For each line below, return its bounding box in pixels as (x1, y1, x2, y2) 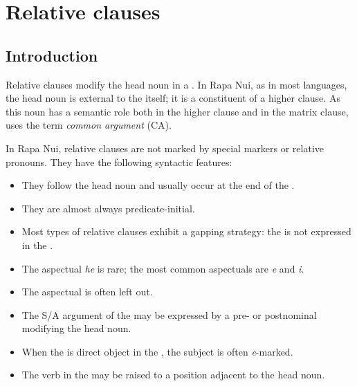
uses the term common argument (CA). (6, 118, 172, 132)
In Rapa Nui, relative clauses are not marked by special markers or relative (6, 140, 324, 155)
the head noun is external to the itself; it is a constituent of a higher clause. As (6, 91, 340, 105)
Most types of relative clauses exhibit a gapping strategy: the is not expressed (21, 224, 351, 239)
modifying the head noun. (21, 321, 131, 336)
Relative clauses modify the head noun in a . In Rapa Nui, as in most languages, (6, 77, 347, 91)
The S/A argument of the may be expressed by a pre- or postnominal (21, 307, 317, 322)
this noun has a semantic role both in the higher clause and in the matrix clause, (6, 104, 349, 118)
